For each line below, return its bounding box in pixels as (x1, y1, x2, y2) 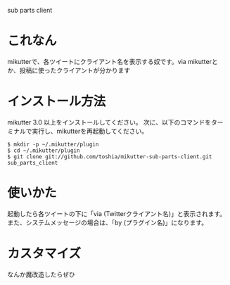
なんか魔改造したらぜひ (7, 270, 75, 279)
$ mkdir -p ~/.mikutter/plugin (7, 141, 99, 148)
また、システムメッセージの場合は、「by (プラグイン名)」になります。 (7, 218, 208, 227)
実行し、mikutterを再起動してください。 (31, 127, 148, 135)
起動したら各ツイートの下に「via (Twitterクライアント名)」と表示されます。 (7, 209, 226, 217)
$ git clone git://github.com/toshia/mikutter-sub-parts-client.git (7, 153, 212, 160)
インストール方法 (7, 94, 106, 110)
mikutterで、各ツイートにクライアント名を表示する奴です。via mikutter (7, 57, 212, 65)
